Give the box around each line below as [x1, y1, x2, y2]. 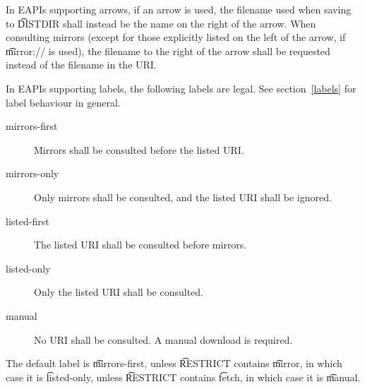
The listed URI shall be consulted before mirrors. [34, 237, 247, 252]
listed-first [6, 213, 49, 228]
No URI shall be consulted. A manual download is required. [34, 332, 293, 347]
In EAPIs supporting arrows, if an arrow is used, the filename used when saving [6, 2, 352, 16]
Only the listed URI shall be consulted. [34, 285, 203, 299]
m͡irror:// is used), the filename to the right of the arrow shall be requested [6, 43, 330, 58]
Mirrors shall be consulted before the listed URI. [34, 142, 244, 157]
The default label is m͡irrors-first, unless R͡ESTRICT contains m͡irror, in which [6, 356, 342, 371]
